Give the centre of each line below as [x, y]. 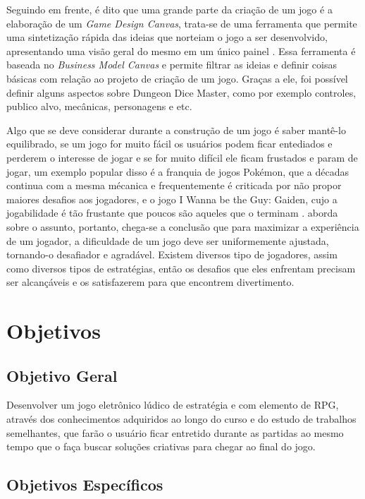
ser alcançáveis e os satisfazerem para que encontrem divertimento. [150, 282]
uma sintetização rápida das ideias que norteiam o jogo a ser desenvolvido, [167, 37]
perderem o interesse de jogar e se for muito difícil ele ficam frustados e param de [182, 157]
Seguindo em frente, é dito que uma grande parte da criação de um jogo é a [169, 9]
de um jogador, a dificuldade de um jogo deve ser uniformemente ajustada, [168, 240]
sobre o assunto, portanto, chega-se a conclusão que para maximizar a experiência [183, 226]
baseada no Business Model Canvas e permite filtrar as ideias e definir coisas [172, 65]
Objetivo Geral [62, 375]
